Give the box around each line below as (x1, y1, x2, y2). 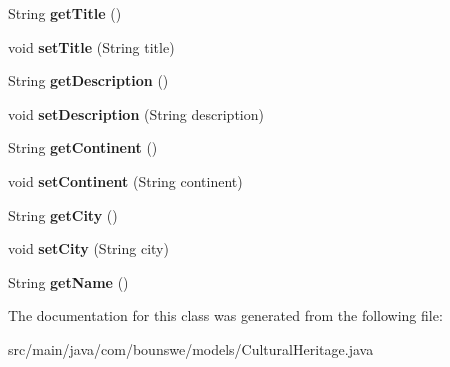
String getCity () (8, 204, 118, 225)
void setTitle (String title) (8, 36, 175, 57)
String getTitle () (8, 3, 122, 23)
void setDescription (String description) (8, 103, 264, 124)
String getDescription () (8, 70, 169, 91)
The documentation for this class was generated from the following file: (8, 305, 443, 326)
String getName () (8, 271, 129, 292)
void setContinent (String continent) (8, 170, 243, 191)
